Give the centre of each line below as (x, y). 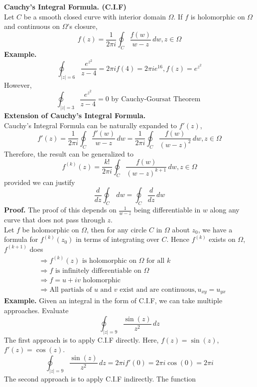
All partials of (71, 290)
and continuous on (32, 26)
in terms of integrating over (118, 239)
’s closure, (82, 26)
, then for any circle (117, 229)
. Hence (178, 239)
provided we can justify (40, 182)
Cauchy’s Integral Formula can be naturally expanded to (90, 125)
